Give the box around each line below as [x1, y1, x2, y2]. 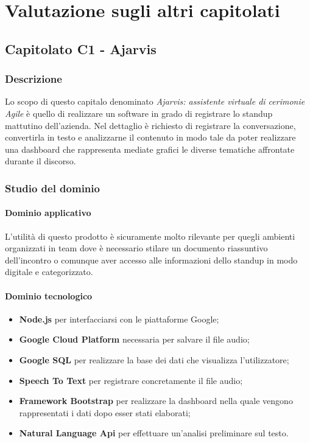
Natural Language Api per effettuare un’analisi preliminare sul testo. [19, 427, 289, 439]
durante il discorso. [5, 155, 76, 167]
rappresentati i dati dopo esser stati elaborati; [19, 406, 191, 419]
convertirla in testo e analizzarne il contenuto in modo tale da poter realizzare [5, 131, 296, 144]
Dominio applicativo [5, 206, 91, 219]
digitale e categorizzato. [5, 265, 93, 278]
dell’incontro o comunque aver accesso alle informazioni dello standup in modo [5, 253, 298, 266]
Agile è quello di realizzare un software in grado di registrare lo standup [5, 106, 273, 119]
